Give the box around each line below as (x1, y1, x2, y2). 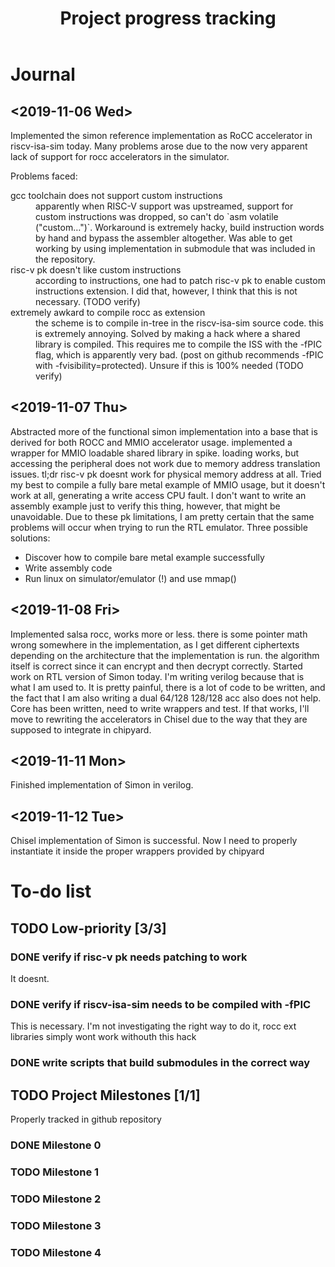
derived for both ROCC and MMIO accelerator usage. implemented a (10, 436, 293, 448)
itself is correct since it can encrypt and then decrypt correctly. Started (10, 660, 303, 672)
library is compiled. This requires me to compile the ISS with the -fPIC (35, 338, 323, 350)
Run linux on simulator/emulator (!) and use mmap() (24, 572, 237, 584)
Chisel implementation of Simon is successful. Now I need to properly (10, 835, 298, 847)
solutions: (10, 532, 51, 544)
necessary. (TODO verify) (35, 296, 141, 307)
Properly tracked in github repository (10, 1113, 162, 1126)
